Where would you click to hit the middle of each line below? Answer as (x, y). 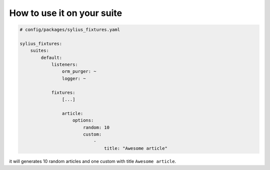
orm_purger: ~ (79, 72)
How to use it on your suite (66, 13)
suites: (40, 51)
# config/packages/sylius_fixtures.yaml (70, 30)
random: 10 (96, 127)
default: (51, 58)
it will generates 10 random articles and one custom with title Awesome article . (93, 161)
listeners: (65, 65)
